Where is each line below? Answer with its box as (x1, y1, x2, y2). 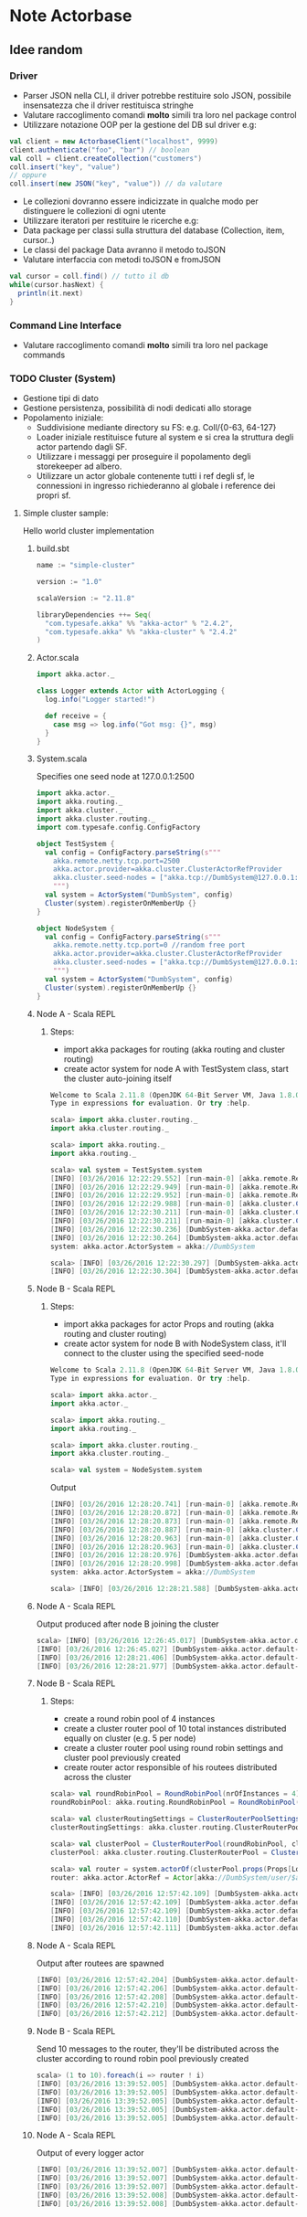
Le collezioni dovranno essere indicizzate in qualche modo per (22, 196, 259, 207)
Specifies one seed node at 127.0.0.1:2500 (36, 771, 195, 782)
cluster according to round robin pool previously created (36, 2053, 249, 2064)
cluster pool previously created (63, 1752, 181, 1764)
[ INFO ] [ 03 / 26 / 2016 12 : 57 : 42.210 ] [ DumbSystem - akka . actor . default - (36, 2000, 300, 2010)
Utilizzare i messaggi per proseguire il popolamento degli (36, 451, 251, 462)
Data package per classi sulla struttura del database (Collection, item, (22, 225, 285, 236)
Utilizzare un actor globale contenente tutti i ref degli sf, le (36, 471, 255, 482)
